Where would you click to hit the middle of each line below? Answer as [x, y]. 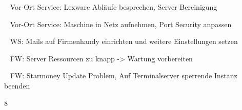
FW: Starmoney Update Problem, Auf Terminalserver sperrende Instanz [124, 75]
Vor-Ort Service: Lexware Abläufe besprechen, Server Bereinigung [114, 7]
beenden [17, 85]
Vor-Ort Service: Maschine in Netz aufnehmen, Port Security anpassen [121, 24]
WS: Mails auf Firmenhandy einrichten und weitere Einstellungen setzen [124, 41]
